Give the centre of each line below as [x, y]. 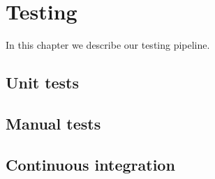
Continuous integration [90, 164]
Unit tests [43, 83]
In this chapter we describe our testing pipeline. [108, 45]
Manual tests [53, 123]
